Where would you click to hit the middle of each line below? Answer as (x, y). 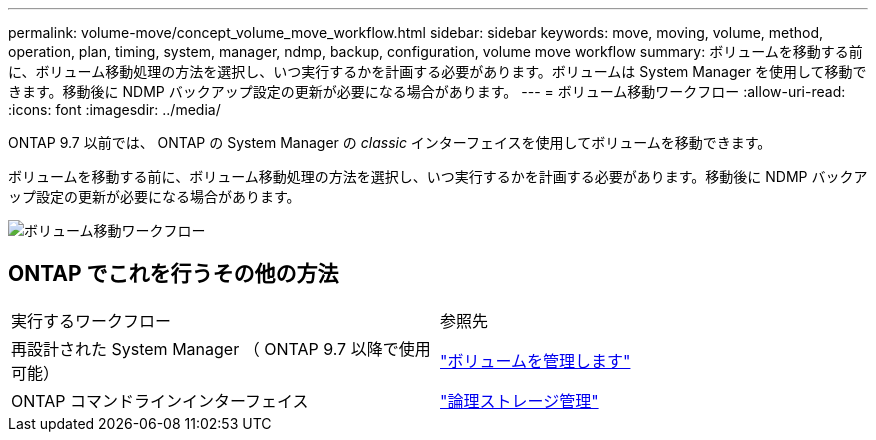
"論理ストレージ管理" (519, 400)
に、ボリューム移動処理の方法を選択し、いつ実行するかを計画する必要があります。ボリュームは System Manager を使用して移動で (437, 71)
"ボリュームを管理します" (535, 360)
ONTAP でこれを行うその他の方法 (173, 274)
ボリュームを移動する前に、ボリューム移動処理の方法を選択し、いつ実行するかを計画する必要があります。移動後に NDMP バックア (438, 176)
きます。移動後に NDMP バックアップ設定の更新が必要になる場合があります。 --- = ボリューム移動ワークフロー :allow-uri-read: (427, 91)
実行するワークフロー (91, 320)
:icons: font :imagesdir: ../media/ (114, 109)
